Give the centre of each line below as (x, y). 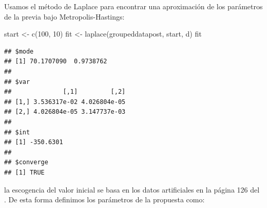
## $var (17, 82)
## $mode (19, 51)
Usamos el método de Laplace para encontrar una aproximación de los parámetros (133, 6)
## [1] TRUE (24, 172)
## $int (17, 132)
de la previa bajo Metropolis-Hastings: (64, 16)
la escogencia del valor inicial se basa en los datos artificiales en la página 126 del (132, 189)
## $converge (26, 162)
